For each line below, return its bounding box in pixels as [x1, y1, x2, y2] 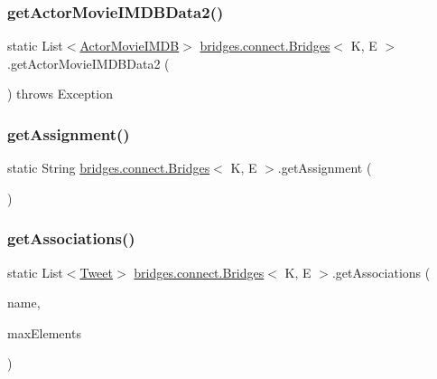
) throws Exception [7, 84, 113, 103]
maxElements [7, 323, 81, 342]
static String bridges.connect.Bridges [7, 158, 210, 177]
